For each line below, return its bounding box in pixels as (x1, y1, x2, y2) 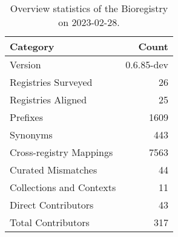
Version (10, 57, 41, 71)
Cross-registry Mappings (10, 145, 113, 159)
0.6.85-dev (125, 57, 168, 71)
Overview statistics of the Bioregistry (10, 1, 168, 15)
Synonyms (10, 128, 53, 141)
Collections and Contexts (10, 180, 116, 194)
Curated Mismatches (10, 163, 97, 177)
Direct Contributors (10, 198, 94, 212)
